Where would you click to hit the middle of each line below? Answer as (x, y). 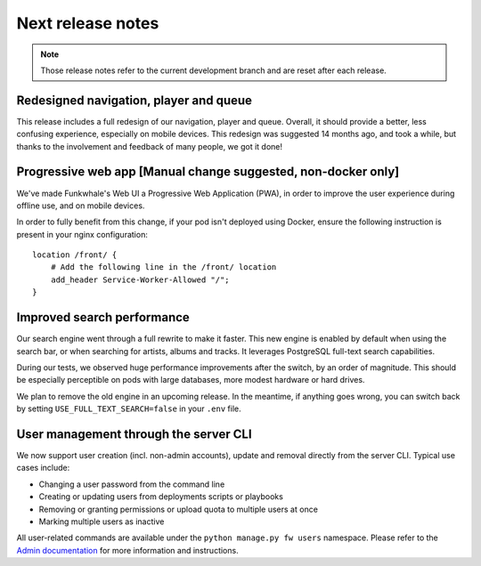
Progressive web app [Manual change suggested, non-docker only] (208, 172)
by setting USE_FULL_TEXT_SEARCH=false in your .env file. (129, 408)
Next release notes (88, 23)
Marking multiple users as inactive (102, 522)
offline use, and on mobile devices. (81, 206)
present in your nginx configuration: (82, 234)
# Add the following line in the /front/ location (163, 267)
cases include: (43, 468)
